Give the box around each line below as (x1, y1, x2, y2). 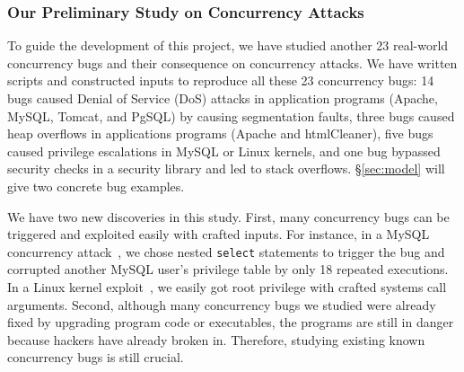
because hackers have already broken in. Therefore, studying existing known (7, 330, 425, 349)
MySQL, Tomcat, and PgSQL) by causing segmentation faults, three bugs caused (7, 106, 455, 125)
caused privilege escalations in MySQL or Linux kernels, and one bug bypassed (7, 141, 441, 160)
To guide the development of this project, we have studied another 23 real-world (7, 36, 449, 55)
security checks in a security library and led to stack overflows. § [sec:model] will (7, 159, 445, 178)
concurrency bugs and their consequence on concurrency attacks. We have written (7, 53, 458, 72)
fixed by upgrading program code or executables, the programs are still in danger (7, 313, 454, 332)
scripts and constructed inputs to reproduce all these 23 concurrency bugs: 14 (7, 71, 434, 90)
